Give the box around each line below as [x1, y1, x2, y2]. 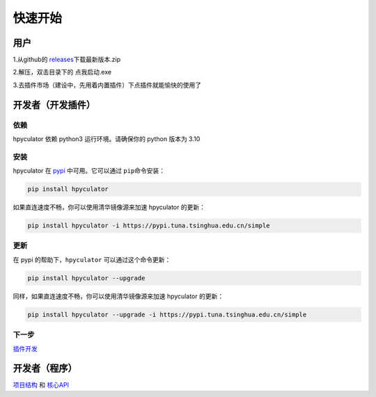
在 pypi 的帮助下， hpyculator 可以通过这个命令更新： [13, 255, 171, 264]
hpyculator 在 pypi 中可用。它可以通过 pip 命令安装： [13, 167, 165, 175]
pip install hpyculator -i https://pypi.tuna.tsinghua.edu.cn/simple [27, 222, 270, 229]
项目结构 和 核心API [13, 381, 70, 389]
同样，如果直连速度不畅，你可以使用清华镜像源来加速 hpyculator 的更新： [13, 292, 224, 300]
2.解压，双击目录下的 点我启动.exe [13, 68, 111, 76]
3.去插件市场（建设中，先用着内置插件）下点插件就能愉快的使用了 [13, 81, 202, 89]
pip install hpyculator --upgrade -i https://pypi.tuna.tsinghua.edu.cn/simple [27, 310, 307, 318]
